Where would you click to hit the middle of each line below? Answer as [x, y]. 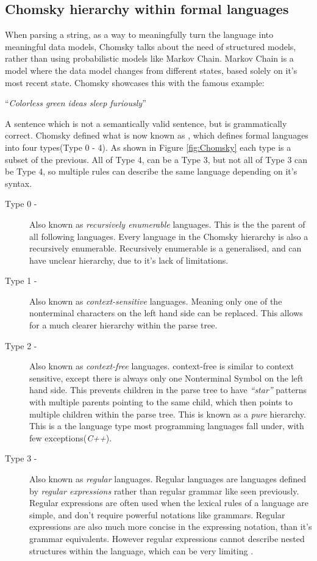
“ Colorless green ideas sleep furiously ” [76, 103]
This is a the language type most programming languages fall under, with [167, 426]
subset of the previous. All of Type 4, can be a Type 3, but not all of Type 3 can [156, 159]
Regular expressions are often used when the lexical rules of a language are [169, 503]
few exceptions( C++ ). [71, 437]
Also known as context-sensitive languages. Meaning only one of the [156, 301]
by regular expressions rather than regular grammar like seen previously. [164, 490]
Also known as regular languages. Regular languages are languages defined [168, 479]
